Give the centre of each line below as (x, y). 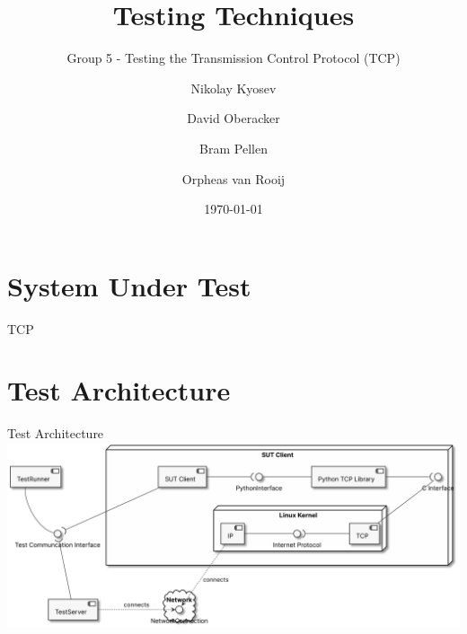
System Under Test (129, 285)
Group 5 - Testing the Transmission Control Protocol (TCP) (233, 58)
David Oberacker (233, 118)
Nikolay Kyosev (233, 88)
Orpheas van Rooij (233, 178)
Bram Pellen (233, 148)
